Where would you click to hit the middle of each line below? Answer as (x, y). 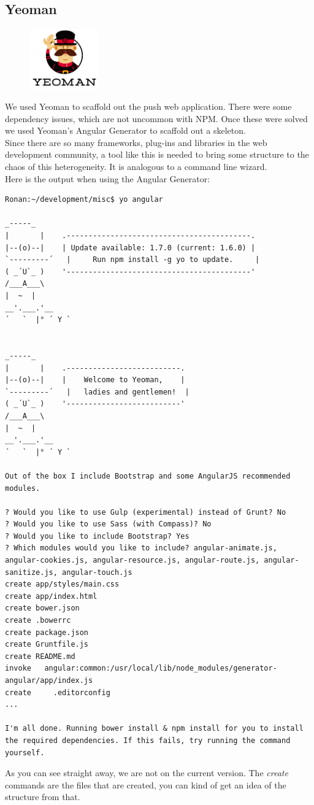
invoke (18, 668)
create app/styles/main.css (62, 584)
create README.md (40, 656)
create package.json (47, 632)
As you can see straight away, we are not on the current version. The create (147, 773)
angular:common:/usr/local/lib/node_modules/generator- (161, 668)
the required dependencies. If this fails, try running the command (148, 740)
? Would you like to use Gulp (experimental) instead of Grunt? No (146, 512)
